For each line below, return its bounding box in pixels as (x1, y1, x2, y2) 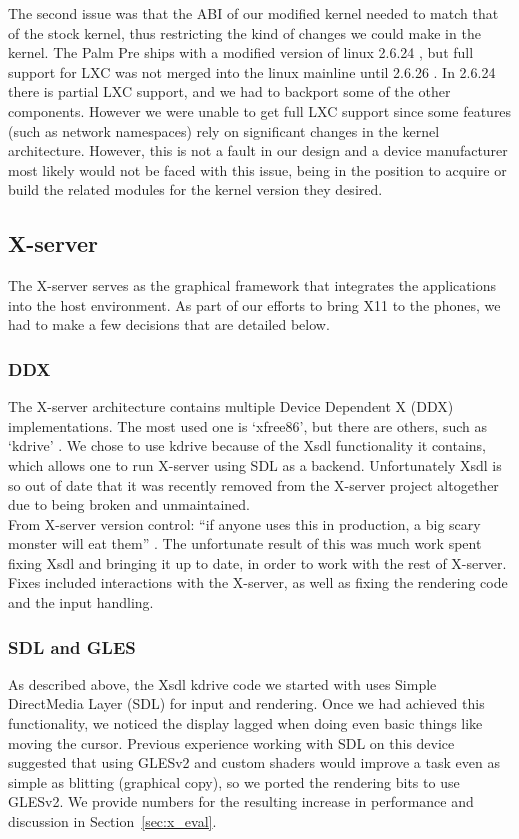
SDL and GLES (8, 634, 136, 659)
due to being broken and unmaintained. (8, 494, 250, 515)
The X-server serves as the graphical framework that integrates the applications (8, 275, 496, 296)
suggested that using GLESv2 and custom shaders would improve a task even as (8, 752, 500, 773)
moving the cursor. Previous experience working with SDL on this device (8, 732, 455, 753)
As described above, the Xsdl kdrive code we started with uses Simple (8, 673, 437, 694)
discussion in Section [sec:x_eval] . (8, 811, 217, 832)
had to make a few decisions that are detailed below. (8, 314, 330, 335)
